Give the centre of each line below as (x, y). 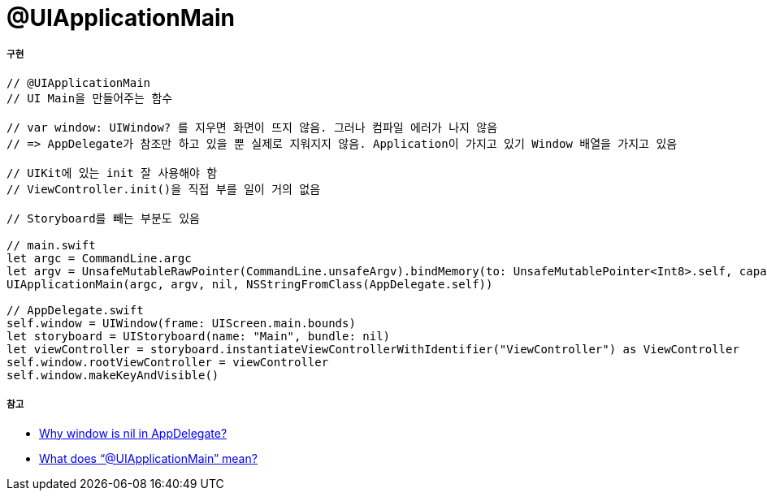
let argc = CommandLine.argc (99, 258)
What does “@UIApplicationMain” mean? (148, 458)
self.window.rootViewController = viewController (168, 362)
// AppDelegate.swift (75, 310)
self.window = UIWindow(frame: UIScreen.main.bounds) (181, 323)
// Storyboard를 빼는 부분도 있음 (103, 218)
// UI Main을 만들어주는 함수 (90, 98)
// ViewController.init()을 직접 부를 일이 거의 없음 (164, 189)
